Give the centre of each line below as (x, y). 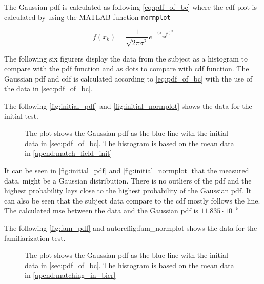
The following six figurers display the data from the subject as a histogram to (126, 58)
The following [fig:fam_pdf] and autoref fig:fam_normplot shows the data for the (131, 228)
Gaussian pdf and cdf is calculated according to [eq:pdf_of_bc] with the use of (128, 78)
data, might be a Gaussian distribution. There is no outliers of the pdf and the (128, 180)
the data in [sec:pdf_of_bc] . (48, 88)
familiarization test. (35, 238)
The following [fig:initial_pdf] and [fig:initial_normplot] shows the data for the (128, 106)
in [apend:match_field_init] (68, 153)
